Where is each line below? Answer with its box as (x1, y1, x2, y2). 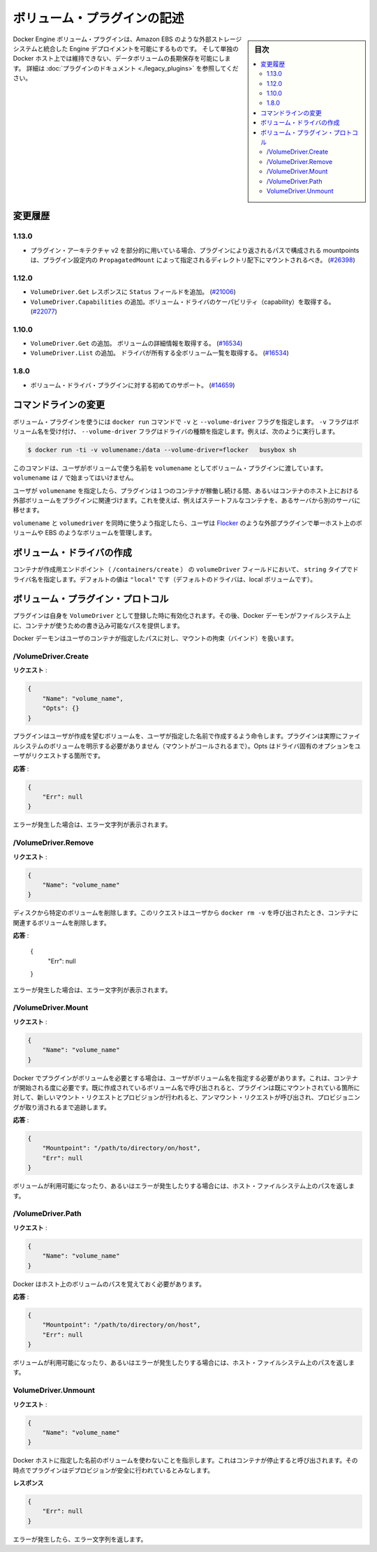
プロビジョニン (317, 1093, 361, 1102)
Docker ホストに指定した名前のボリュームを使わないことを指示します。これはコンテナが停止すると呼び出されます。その (13, 1456, 359, 1465)
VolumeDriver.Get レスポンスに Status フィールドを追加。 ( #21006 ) (30, 288, 237, 296)
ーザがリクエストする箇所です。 (13, 751, 105, 760)
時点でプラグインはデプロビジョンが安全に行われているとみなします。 (13, 1466, 214, 1475)
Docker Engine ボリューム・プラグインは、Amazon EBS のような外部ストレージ (13, 35, 242, 43)
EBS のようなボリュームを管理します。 (45, 529, 156, 537)
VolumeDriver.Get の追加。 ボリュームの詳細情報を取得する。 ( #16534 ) (30, 339, 243, 348)
